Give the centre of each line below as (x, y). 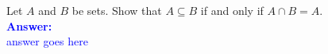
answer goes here (47, 41)
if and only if (232, 10)
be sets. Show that (117, 10)
